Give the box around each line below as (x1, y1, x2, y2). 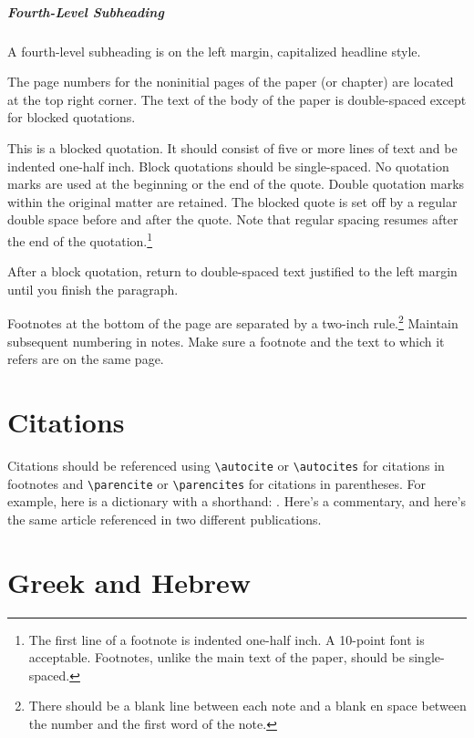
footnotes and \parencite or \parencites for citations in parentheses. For (7, 473, 427, 493)
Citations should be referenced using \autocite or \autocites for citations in (7, 455, 445, 474)
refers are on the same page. (7, 349, 164, 369)
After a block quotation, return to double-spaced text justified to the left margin (7, 262, 458, 281)
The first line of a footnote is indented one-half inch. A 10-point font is (28, 629, 425, 649)
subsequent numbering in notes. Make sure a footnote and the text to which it (7, 331, 445, 350)
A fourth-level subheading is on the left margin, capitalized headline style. (7, 41, 421, 60)
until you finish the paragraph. (7, 279, 179, 298)
